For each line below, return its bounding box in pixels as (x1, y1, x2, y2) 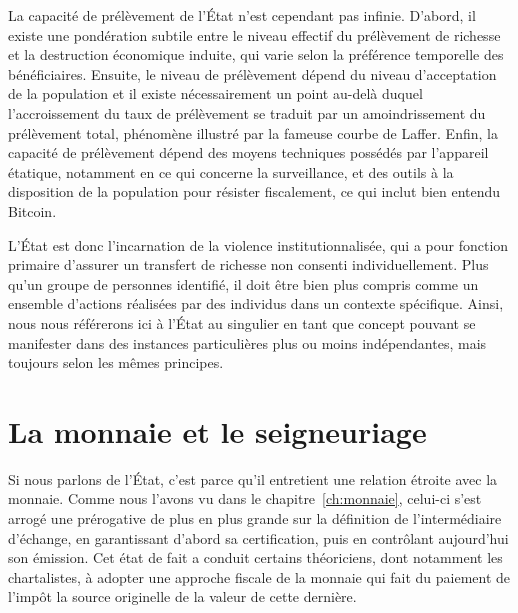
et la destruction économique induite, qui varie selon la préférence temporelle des (8, 44, 504, 65)
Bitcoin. (8, 200, 57, 221)
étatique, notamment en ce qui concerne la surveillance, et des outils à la (8, 161, 454, 182)
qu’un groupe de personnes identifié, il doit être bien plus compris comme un (8, 273, 479, 294)
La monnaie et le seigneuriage (8, 410, 427, 451)
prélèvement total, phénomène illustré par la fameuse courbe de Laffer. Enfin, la (8, 122, 498, 143)
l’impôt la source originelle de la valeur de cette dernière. (8, 586, 357, 607)
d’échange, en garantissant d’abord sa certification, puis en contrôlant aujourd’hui (8, 527, 509, 548)
